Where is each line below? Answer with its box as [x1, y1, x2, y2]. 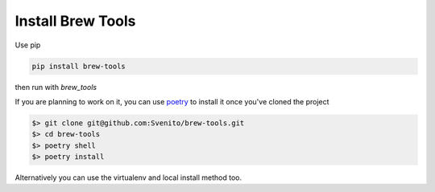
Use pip [14, 40, 41, 50]
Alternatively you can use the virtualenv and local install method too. [14, 173, 242, 182]
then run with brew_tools [14, 82, 97, 92]
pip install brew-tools [31, 61, 126, 71]
